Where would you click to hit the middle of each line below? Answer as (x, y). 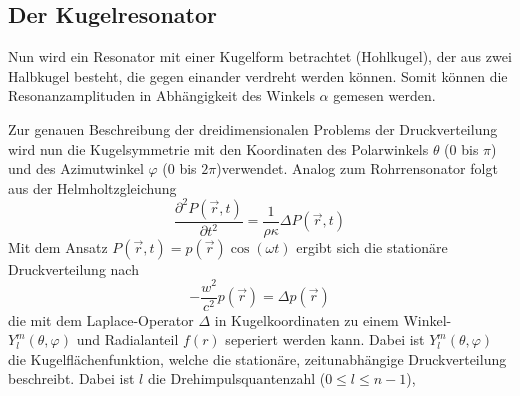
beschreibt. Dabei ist (71, 378)
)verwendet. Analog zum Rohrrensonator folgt (357, 168)
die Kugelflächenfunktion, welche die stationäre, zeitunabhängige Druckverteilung (257, 358)
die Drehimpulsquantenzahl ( (236, 378)
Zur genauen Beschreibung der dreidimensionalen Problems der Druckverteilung (253, 128)
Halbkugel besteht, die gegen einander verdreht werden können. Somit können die (258, 75)
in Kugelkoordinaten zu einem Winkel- (333, 319)
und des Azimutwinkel (76, 168)
